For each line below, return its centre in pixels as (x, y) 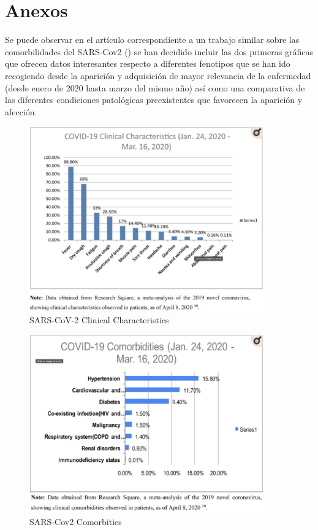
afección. (21, 111)
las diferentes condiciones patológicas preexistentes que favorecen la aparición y (154, 100)
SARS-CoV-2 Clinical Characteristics (99, 319)
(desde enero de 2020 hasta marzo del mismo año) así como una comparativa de (155, 87)
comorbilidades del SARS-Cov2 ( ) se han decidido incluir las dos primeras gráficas (159, 51)
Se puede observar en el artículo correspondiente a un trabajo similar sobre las (152, 40)
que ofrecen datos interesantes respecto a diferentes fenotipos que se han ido (148, 63)
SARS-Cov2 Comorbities (76, 522)
